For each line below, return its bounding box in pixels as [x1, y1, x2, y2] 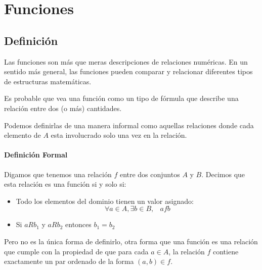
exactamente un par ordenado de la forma [4, 256, 134, 266]
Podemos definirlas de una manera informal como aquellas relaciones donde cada [4, 120, 254, 130]
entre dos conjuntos [119, 169, 180, 179]
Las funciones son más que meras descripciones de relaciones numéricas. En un [4, 56, 248, 67]
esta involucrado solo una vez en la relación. [51, 130, 187, 140]
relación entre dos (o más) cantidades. [4, 102, 122, 113]
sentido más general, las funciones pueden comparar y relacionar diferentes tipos [4, 66, 253, 77]
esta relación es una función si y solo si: [4, 179, 126, 189]
